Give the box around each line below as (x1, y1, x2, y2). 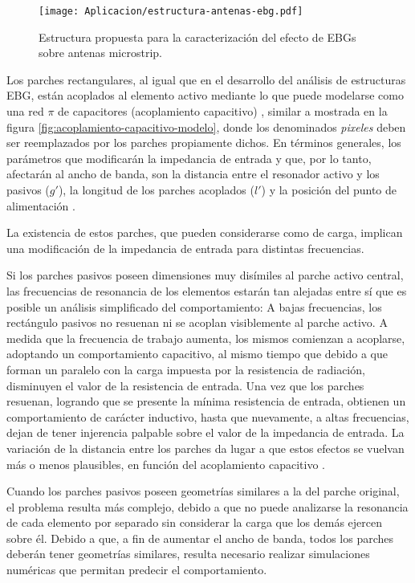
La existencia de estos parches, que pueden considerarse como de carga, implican (6, 224, 403, 241)
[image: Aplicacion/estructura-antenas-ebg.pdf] (39, 6, 303, 17)
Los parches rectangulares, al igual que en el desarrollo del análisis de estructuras (6, 71, 406, 88)
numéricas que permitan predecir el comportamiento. (6, 561, 267, 578)
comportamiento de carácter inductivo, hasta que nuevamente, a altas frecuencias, (6, 408, 409, 425)
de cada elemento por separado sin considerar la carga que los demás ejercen (6, 514, 383, 531)
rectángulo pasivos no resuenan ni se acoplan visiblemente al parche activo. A (6, 314, 388, 331)
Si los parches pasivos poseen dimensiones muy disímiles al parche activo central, (6, 267, 404, 283)
